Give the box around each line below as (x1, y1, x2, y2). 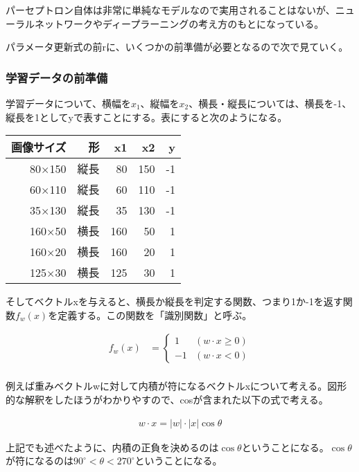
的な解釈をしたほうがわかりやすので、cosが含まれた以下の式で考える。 (6, 392, 329, 407)
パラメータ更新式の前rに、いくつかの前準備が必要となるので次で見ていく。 (6, 39, 349, 54)
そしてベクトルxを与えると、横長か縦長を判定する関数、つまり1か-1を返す (6, 294, 343, 309)
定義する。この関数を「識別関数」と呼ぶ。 (58, 307, 252, 322)
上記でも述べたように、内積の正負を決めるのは (6, 439, 219, 454)
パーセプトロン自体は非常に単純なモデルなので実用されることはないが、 (6, 3, 335, 17)
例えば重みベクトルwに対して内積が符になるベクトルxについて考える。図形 (6, 379, 347, 393)
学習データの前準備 (6, 69, 108, 86)
